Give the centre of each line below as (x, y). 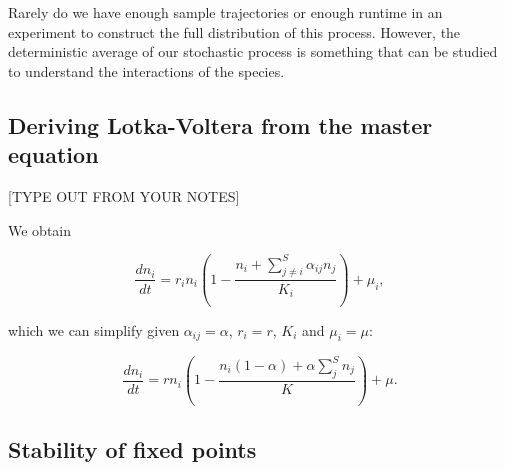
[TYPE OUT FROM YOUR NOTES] (124, 195)
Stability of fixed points (132, 449)
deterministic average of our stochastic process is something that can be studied (253, 51)
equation (53, 154)
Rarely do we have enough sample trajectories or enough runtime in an (225, 12)
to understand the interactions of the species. (146, 70)
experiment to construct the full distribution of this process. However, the (234, 31)
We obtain (40, 229)
